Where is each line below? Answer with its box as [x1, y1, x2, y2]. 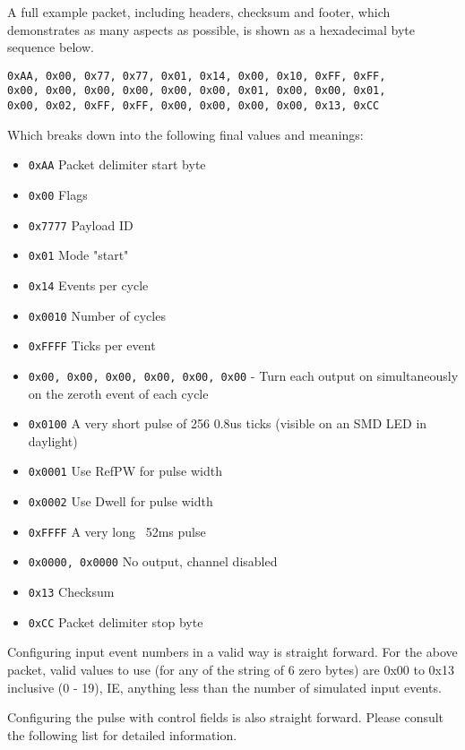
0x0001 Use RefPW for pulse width [28, 461, 222, 480]
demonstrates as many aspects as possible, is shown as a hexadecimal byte [7, 20, 416, 39]
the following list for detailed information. [7, 725, 237, 744]
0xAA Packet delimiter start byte [28, 155, 206, 174]
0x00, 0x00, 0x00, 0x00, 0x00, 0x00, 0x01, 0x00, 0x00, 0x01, [7, 84, 386, 98]
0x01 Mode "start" [28, 246, 129, 264]
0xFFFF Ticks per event [28, 336, 156, 355]
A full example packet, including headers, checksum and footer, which [7, 3, 391, 21]
